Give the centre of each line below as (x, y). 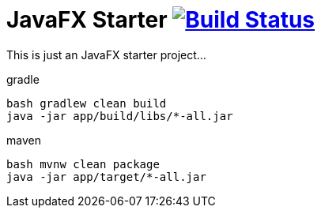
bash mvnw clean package (83, 164)
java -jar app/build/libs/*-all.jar (120, 116)
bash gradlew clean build (87, 103)
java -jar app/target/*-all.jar (106, 176)
